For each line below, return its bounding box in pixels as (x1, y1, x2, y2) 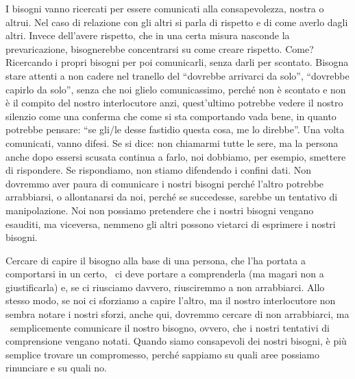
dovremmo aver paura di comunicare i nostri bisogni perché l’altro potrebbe (5, 176, 324, 190)
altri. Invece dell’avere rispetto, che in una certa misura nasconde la (5, 28, 290, 43)
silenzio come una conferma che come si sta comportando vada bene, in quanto (5, 108, 336, 123)
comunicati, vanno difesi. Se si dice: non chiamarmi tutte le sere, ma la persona (5, 135, 339, 150)
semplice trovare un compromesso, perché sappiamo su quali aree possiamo (5, 347, 320, 361)
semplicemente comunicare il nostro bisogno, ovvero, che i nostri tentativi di (10, 320, 330, 334)
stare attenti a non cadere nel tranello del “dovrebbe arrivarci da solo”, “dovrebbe (5, 68, 350, 82)
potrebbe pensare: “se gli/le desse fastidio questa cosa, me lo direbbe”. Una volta (5, 122, 345, 137)
